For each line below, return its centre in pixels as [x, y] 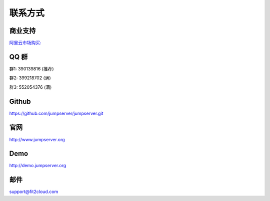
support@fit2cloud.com [34, 192]
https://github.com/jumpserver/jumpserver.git [56, 113]
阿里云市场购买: [25, 43]
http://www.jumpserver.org [37, 139]
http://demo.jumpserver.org [38, 166]
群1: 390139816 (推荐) [32, 69]
